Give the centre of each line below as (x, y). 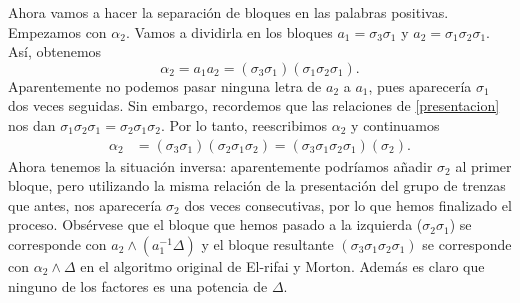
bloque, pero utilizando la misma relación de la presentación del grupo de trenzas (257, 185)
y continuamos (395, 124)
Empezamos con (57, 31)
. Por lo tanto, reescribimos (244, 124)
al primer (483, 165)
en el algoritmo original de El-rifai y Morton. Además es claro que (282, 265)
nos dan (32, 124)
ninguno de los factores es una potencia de (138, 285)
